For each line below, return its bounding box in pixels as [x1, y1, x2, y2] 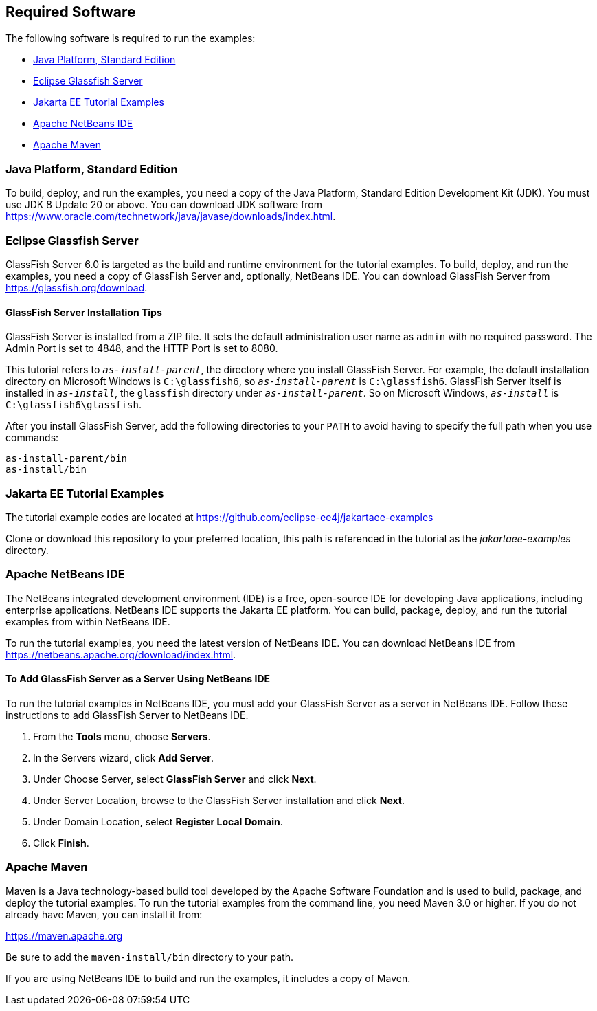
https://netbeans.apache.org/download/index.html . [5, 648, 236, 660]
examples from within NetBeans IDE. [5, 615, 170, 627]
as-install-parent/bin [5, 453, 128, 465]
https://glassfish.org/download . [5, 281, 148, 293]
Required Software [5, 3, 136, 21]
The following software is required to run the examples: [5, 32, 256, 45]
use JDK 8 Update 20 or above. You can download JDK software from [5, 199, 322, 211]
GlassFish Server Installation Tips [5, 306, 162, 318]
